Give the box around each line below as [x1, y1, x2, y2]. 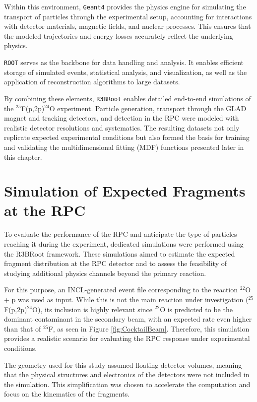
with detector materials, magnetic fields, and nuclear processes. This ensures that [4, 21, 251, 31]
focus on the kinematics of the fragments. [4, 389, 130, 399]
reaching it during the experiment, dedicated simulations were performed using [4, 239, 244, 249]
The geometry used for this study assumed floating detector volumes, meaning [4, 359, 242, 370]
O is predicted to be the [160, 304, 233, 314]
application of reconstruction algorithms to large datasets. [4, 76, 180, 87]
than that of [4, 323, 41, 334]
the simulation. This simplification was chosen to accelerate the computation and [4, 379, 251, 389]
